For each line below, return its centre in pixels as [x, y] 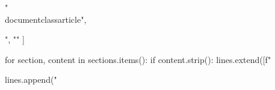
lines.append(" [31, 79]
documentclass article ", [46, 19]
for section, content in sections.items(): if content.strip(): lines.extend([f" [138, 59]
